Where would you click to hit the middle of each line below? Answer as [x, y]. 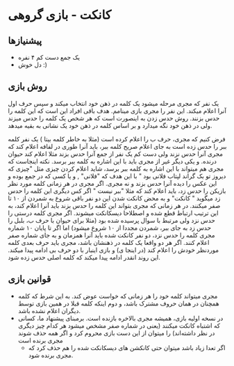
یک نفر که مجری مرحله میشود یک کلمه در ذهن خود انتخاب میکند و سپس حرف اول [114, 103]
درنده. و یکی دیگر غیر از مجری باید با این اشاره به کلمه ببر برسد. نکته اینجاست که [112, 161]
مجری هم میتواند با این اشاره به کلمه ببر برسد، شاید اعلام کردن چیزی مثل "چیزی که [116, 168]
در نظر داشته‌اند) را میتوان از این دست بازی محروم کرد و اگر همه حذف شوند [116, 333]
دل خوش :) [33, 65]
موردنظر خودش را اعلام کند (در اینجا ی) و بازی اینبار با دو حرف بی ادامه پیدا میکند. [114, 250]
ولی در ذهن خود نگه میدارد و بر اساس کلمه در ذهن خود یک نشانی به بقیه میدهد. [110, 125]
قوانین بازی [30, 279]
